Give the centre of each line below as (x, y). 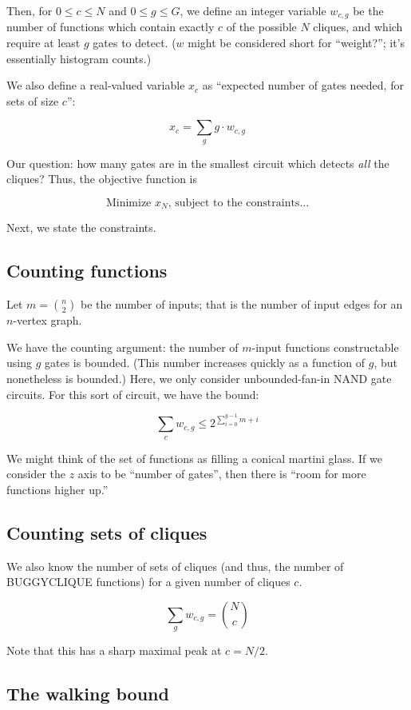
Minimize (128, 203)
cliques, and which (358, 27)
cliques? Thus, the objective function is (102, 179)
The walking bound (88, 694)
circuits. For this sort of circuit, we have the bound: (133, 394)
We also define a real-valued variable (96, 85)
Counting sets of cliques (107, 532)
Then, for (30, 10)
